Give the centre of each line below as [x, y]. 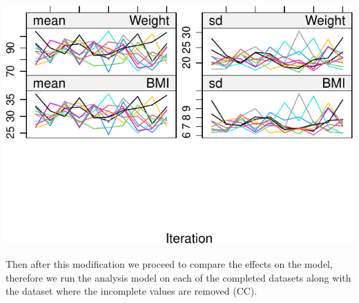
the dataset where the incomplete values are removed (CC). [132, 291]
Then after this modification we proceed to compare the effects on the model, [169, 263]
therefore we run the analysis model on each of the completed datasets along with [178, 277]
